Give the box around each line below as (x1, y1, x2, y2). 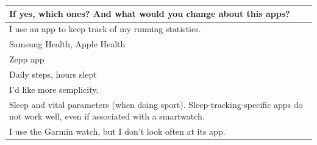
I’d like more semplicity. (9, 83, 99, 95)
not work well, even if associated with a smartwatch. (9, 110, 205, 123)
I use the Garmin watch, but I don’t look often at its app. (9, 125, 226, 137)
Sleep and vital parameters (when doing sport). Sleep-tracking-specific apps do (9, 98, 303, 110)
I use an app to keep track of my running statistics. (9, 22, 201, 35)
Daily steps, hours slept (9, 67, 97, 80)
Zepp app (9, 53, 45, 66)
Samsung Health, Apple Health (9, 38, 126, 50)
